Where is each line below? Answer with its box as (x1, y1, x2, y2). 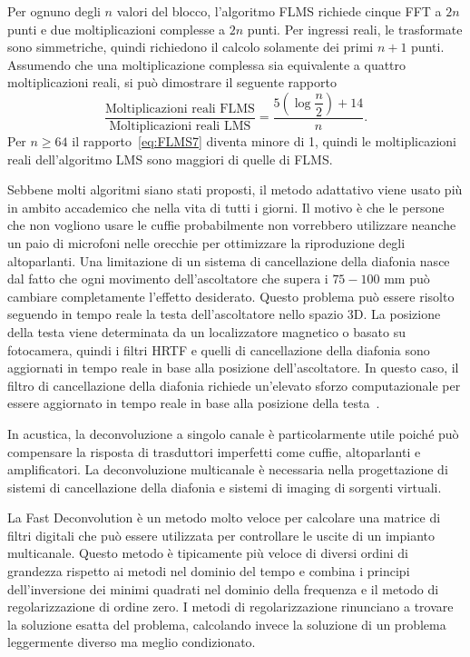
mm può (384, 269, 430, 288)
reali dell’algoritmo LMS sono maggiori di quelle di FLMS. (7, 149, 333, 168)
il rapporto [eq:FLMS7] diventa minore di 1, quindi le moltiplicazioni (72, 132, 456, 150)
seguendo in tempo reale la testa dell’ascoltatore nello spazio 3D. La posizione (7, 304, 441, 324)
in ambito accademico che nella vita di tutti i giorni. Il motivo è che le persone (7, 197, 445, 216)
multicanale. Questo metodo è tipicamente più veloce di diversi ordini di (7, 543, 409, 562)
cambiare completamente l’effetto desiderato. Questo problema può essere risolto (7, 286, 455, 305)
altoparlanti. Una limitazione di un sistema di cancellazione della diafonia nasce (7, 251, 450, 270)
